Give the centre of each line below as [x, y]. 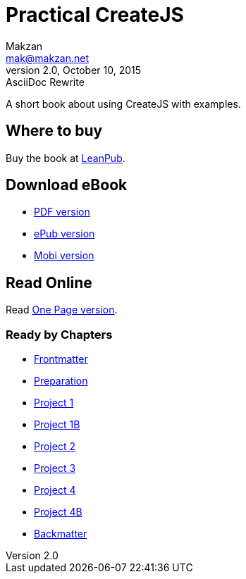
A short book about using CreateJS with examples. [123, 104]
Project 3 [55, 468]
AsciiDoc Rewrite [45, 82]
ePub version [64, 234]
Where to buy [54, 131]
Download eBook [67, 185]
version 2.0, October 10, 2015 [74, 70]
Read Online [49, 282]
